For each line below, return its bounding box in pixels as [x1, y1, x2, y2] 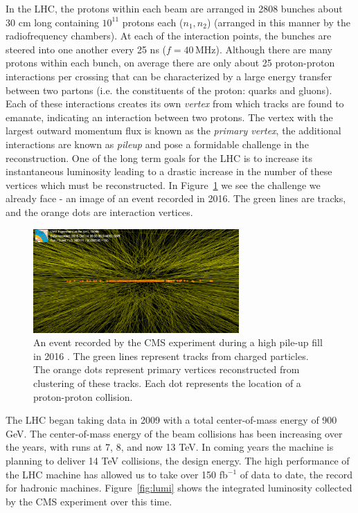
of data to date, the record [240, 467, 353, 481]
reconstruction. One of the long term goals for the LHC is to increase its [6, 150, 312, 165]
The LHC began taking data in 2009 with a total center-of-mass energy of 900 [6, 413, 337, 427]
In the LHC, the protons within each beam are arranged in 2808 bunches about [6, 1, 343, 15]
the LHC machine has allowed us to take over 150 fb [6, 467, 228, 481]
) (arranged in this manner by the [206, 15, 350, 29]
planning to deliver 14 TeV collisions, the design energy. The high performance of [6, 453, 350, 467]
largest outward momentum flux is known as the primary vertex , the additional [6, 123, 341, 138]
